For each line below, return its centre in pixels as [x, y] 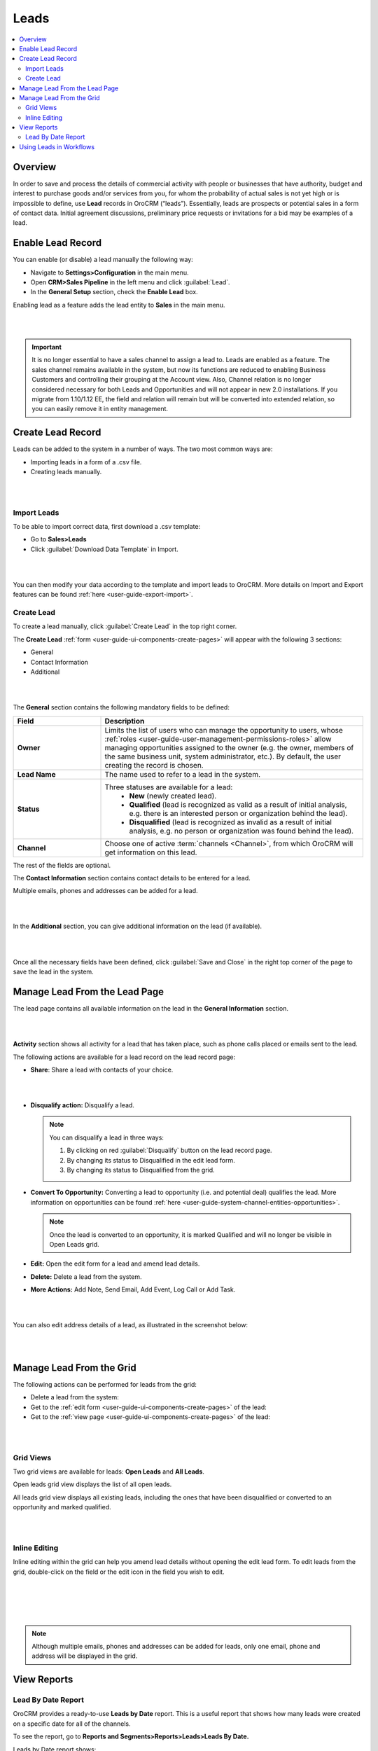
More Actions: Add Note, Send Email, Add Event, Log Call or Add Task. [133, 1289]
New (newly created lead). [173, 796]
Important [47, 347]
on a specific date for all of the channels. [72, 1724]
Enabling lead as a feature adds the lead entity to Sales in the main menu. [119, 305]
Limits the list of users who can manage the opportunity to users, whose [224, 730]
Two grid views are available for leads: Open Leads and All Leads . [108, 1472]
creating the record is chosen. [154, 765]
